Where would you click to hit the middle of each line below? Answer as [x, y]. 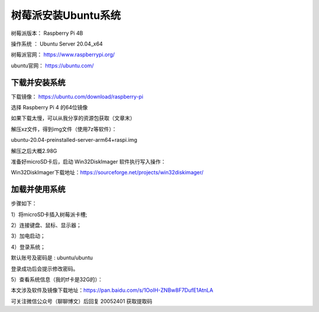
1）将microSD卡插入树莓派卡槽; [49, 214]
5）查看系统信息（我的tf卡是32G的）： [57, 279]
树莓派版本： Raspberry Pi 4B [47, 33]
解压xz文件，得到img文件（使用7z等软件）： [64, 129]
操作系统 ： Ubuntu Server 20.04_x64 [57, 44]
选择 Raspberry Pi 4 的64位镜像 [49, 108]
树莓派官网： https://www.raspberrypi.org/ [63, 55]
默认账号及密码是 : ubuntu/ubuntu [52, 258]
